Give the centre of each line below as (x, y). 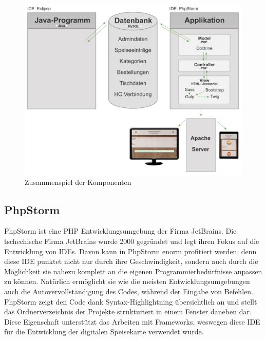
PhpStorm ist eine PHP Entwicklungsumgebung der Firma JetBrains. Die (120, 231)
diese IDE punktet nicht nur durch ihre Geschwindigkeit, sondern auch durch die (131, 261)
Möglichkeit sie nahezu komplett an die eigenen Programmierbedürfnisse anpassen (133, 271)
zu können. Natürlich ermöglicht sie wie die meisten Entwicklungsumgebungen (127, 281)
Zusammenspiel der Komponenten (78, 182)
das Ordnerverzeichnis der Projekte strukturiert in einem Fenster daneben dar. (128, 311)
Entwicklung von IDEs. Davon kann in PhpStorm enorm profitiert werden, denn (130, 251)
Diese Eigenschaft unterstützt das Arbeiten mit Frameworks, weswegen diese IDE (132, 321)
